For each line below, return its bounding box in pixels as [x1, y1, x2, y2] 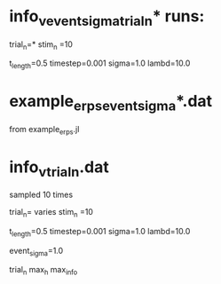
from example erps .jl [9, 123, 80, 137]
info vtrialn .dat [9, 157, 109, 180]
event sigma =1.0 [9, 245, 64, 258]
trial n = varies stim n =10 [9, 206, 93, 219]
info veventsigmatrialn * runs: [9, 6, 205, 29]
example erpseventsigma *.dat [9, 91, 213, 114]
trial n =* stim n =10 [9, 38, 73, 51]
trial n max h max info [9, 264, 78, 277]
